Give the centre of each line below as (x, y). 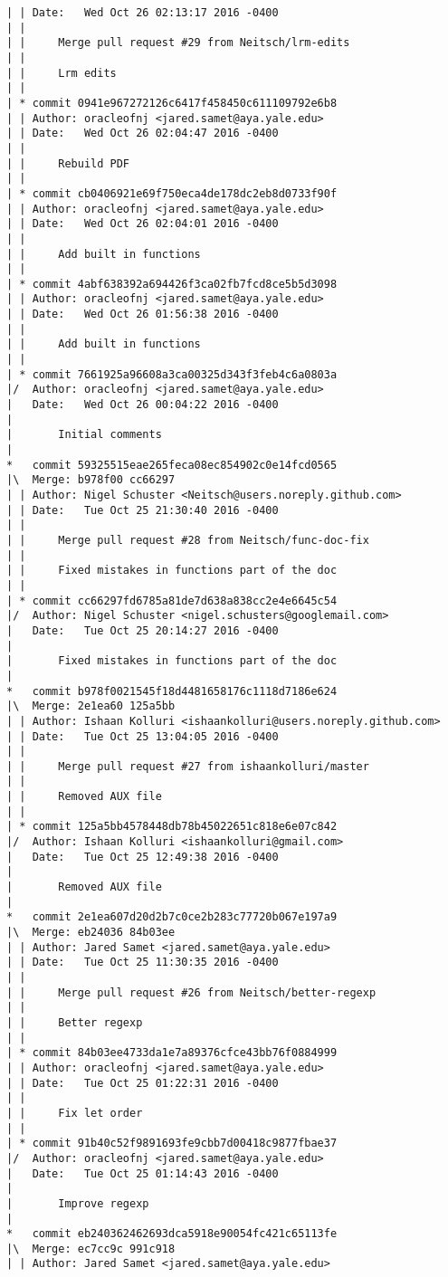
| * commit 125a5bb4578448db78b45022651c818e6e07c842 (172, 827)
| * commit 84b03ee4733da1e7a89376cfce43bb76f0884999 (172, 1053)
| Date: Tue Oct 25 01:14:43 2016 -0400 (143, 1173)
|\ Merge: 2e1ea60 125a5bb (91, 706)
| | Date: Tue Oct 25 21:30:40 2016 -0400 (143, 510)
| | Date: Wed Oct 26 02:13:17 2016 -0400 (143, 13)
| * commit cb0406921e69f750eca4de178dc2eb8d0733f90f (172, 193)
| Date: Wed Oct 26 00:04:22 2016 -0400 (143, 405)
